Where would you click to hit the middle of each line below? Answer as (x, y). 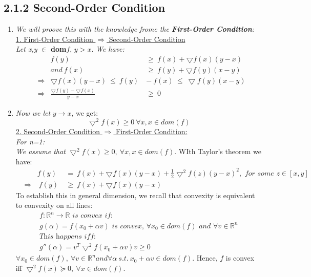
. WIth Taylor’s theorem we (218, 151)
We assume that (40, 151)
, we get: (85, 113)
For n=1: (30, 141)
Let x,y (26, 49)
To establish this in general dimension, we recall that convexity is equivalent (135, 195)
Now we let (33, 113)
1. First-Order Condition (54, 39)
